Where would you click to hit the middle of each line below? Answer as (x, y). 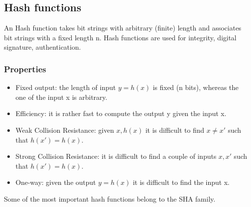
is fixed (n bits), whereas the (196, 87)
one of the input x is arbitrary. (61, 97)
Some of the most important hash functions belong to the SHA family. (110, 198)
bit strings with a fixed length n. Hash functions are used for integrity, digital (120, 37)
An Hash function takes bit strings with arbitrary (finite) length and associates (123, 28)
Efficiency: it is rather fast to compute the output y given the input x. (121, 113)
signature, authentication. (42, 47)
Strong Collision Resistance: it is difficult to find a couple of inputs (116, 156)
